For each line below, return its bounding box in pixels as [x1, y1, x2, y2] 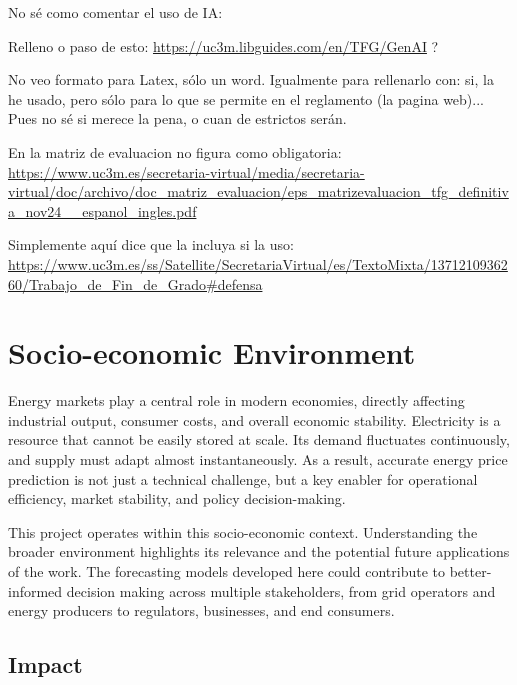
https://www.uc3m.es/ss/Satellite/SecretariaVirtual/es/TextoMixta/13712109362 [8, 253, 508, 274]
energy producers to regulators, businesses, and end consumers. [8, 600, 395, 621]
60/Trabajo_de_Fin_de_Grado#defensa [8, 273, 263, 294]
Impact [8, 649, 83, 680]
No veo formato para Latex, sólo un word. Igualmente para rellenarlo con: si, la [8, 69, 494, 90]
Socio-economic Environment [8, 332, 416, 373]
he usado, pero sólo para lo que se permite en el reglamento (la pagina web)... [8, 88, 484, 109]
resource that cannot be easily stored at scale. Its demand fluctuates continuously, [8, 429, 510, 450]
